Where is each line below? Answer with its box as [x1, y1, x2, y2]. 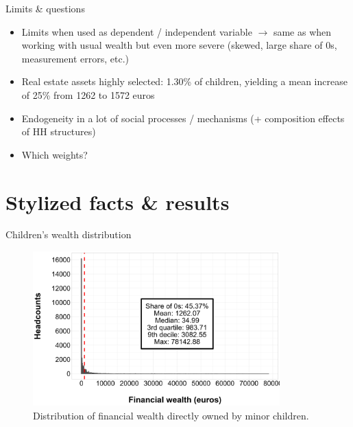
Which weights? [21, 147, 88, 161]
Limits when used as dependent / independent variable [21, 24, 252, 38]
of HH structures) [21, 124, 96, 139]
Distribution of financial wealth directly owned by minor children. [33, 408, 309, 422]
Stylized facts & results [5, 187, 230, 216]
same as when [273, 24, 332, 38]
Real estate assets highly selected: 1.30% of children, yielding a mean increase [21, 74, 348, 89]
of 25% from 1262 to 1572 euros [21, 87, 155, 102]
